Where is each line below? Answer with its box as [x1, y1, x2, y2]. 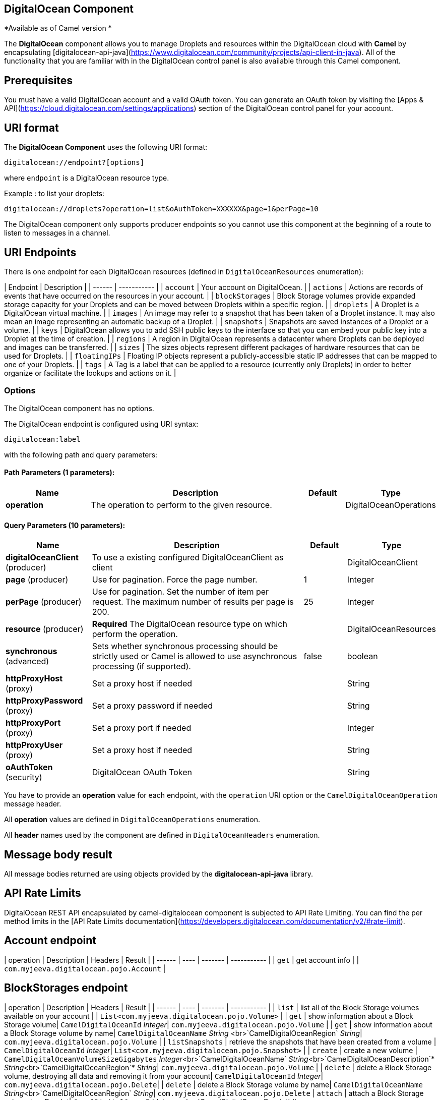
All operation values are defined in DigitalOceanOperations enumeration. [4, 815, 260, 824]
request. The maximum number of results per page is [92, 597, 294, 607]
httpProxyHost [6, 673, 63, 684]
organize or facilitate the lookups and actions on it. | [4, 368, 176, 377]
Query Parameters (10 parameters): [4, 520, 125, 530]
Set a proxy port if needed [92, 723, 192, 733]
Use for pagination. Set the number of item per [92, 587, 269, 597]
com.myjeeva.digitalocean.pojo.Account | [4, 964, 166, 973]
